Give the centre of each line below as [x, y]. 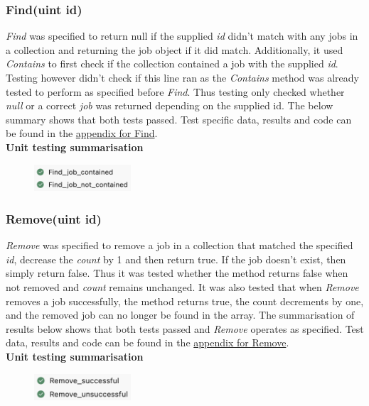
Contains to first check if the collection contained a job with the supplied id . [172, 64]
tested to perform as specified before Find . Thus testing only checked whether [175, 91]
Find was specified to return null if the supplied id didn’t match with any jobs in [182, 36]
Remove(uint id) [54, 218]
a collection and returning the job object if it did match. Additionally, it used [175, 49]
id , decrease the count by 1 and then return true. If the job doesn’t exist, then [176, 259]
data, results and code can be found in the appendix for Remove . [148, 342]
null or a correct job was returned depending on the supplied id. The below [170, 105]
